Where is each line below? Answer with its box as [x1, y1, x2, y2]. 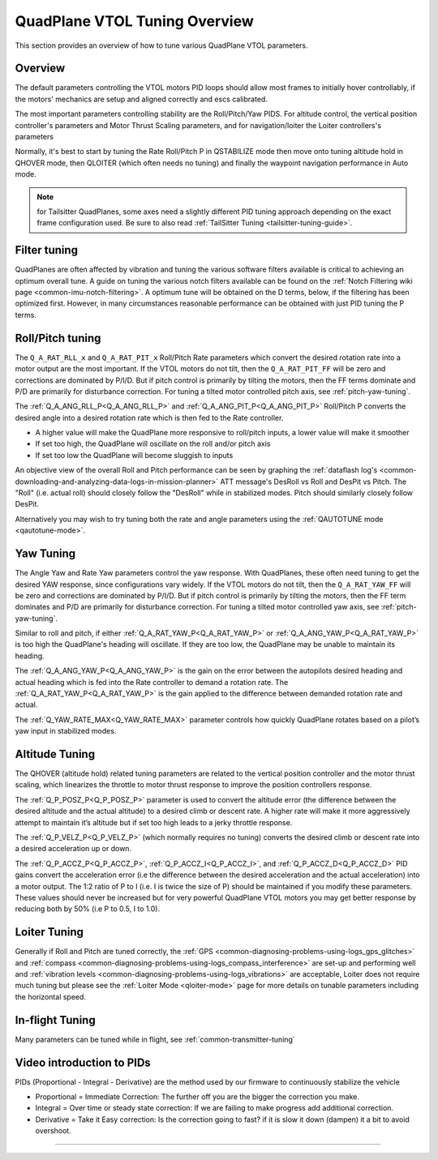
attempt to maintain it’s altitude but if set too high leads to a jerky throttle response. [15, 817, 293, 827]
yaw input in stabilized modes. [15, 726, 117, 736]
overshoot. [35, 1126, 72, 1136]
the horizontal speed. [15, 991, 87, 1001]
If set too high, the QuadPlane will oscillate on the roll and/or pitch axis [35, 439, 271, 449]
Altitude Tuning [15, 747, 96, 761]
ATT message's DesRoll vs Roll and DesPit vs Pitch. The [220, 477, 407, 486]
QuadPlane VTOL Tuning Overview [15, 12, 255, 30]
